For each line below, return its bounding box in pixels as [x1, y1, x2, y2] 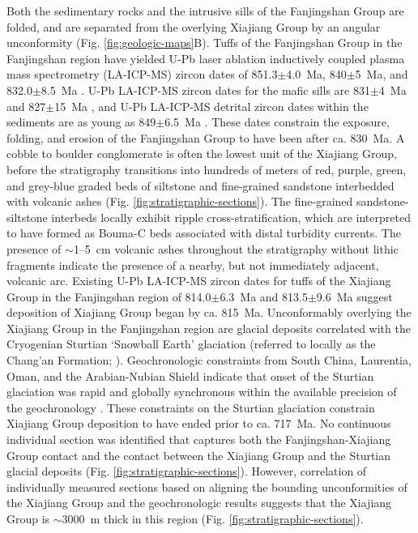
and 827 [6, 97, 46, 114]
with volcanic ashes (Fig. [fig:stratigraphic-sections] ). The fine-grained [6, 193, 353, 210]
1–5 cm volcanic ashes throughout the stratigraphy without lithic [73, 240, 399, 257]
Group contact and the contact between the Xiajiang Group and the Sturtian [6, 446, 391, 463]
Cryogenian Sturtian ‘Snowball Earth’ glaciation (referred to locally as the [6, 335, 376, 352]
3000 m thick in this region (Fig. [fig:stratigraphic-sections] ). [62, 510, 364, 527]
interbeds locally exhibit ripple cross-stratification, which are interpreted [51, 208, 411, 225]
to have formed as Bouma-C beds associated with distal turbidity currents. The [6, 224, 401, 241]
